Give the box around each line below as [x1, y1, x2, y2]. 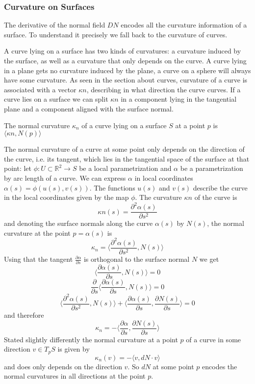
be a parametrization [180, 163, 243, 173]
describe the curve [193, 182, 248, 192]
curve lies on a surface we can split [4, 94, 108, 104]
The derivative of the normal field [4, 20, 105, 30]
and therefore [4, 310, 44, 320]
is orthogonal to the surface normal [83, 254, 190, 264]
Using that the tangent [4, 254, 73, 264]
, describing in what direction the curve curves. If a [86, 84, 241, 94]
